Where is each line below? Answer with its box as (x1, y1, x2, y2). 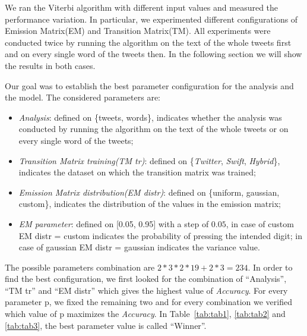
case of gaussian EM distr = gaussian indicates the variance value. (18, 241, 260, 253)
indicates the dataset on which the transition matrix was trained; (18, 166, 256, 178)
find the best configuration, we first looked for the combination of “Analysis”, (5, 272, 287, 285)
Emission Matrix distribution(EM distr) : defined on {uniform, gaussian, (18, 186, 280, 198)
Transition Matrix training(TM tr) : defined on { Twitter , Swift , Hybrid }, (18, 154, 280, 167)
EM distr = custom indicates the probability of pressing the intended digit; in (18, 229, 302, 241)
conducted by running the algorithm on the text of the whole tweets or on (18, 123, 289, 135)
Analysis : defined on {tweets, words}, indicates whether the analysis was (18, 111, 282, 123)
